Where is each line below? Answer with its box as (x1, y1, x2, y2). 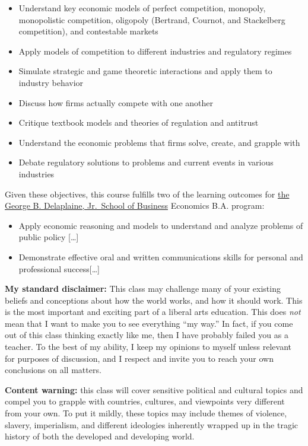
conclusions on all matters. (5, 364, 101, 376)
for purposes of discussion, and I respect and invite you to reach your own (5, 352, 274, 364)
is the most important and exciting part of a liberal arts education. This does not (5, 305, 301, 318)
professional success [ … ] (18, 262, 100, 275)
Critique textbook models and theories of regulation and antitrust (18, 116, 259, 129)
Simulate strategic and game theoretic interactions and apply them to (18, 65, 272, 77)
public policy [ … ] (18, 231, 79, 243)
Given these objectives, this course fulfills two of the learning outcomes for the (5, 187, 290, 200)
